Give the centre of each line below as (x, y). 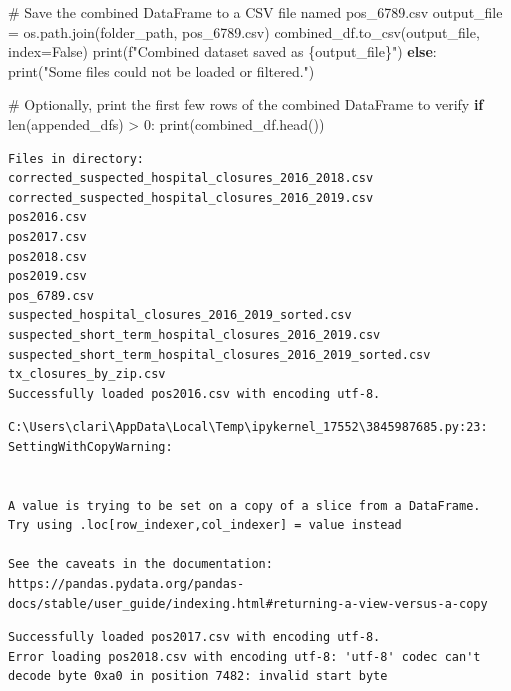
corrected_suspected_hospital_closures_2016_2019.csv (191, 197)
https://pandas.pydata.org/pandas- (126, 584)
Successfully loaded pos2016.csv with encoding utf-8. (194, 393)
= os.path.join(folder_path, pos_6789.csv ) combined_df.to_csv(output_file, (244, 31)
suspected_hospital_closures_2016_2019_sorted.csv (180, 315)
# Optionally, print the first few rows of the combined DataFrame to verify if (246, 104)
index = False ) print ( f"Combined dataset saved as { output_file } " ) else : (222, 51)
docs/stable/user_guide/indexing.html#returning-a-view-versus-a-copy (248, 603)
